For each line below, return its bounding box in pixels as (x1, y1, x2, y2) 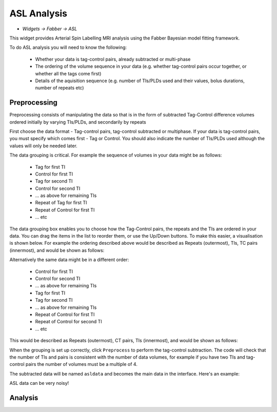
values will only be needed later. (9, 143, 78, 149)
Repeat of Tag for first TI (35, 200, 87, 206)
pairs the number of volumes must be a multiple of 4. (26, 361, 138, 367)
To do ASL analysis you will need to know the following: (9, 44, 127, 51)
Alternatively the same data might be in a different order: (9, 257, 129, 263)
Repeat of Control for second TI (35, 319, 102, 325)
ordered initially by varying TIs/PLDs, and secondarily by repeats (9, 119, 146, 125)
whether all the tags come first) (35, 70, 102, 76)
